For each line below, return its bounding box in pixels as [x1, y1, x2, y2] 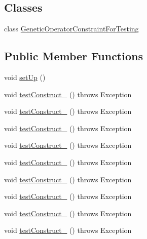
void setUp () [4, 72, 46, 82]
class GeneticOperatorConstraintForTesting [4, 23, 139, 34]
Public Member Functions [4, 48, 143, 64]
